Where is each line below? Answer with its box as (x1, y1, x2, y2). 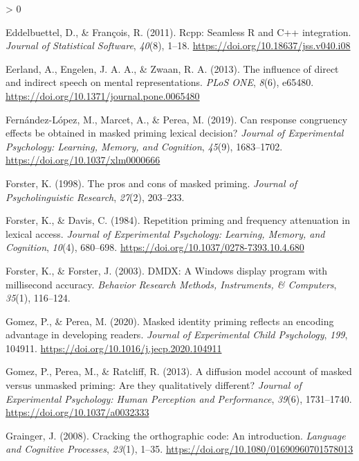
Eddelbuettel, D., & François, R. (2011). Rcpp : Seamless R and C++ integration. (6, 24, 351, 39)
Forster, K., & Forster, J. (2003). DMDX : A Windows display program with (6, 263, 328, 277)
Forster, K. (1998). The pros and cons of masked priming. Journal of (6, 175, 297, 190)
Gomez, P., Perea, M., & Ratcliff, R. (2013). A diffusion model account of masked (6, 364, 352, 379)
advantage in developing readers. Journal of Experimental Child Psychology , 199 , (6, 327, 348, 342)
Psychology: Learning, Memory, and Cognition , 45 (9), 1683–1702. (6, 139, 283, 153)
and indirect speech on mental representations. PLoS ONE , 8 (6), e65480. (6, 75, 314, 89)
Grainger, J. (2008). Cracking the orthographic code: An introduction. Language (6, 428, 346, 442)
